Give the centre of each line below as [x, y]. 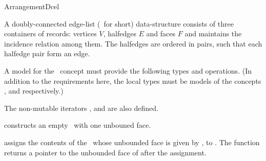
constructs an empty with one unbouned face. [78, 125]
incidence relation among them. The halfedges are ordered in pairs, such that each [133, 43]
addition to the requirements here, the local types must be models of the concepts [133, 80]
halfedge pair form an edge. [47, 53]
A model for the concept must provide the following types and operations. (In [128, 70]
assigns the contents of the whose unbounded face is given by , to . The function [132, 142]
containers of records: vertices [50, 33]
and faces [161, 33]
